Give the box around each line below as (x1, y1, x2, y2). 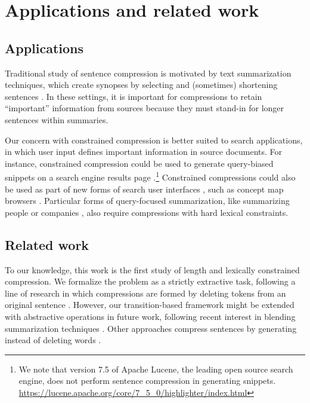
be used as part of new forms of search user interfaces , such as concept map (5, 182, 284, 195)
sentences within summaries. (5, 113, 108, 126)
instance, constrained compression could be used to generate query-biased (5, 157, 274, 169)
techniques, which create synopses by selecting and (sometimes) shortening (5, 78, 278, 91)
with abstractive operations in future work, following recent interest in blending (5, 310, 296, 322)
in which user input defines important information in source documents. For (5, 145, 283, 158)
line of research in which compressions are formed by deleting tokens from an (5, 286, 286, 299)
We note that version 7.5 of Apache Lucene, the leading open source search (18, 362, 293, 375)
